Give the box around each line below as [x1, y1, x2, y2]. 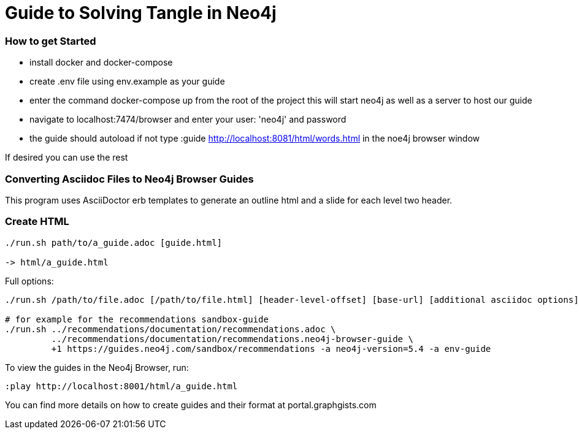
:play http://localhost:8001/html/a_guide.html [5, 381, 238, 391]
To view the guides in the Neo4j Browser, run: [5, 362, 189, 373]
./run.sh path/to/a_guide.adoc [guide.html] [5, 237, 223, 248]
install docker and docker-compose [29, 57, 173, 68]
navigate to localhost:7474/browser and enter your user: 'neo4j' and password [29, 114, 347, 125]
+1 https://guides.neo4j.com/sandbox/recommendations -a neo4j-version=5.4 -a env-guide [51, 343, 491, 354]
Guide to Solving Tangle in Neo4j [5, 2, 277, 23]
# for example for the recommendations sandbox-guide [5, 314, 269, 324]
